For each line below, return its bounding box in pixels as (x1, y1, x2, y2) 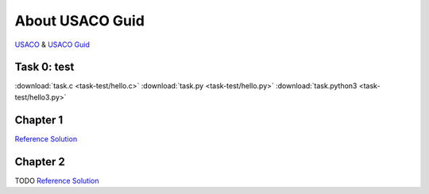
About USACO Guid (14, 12, 145, 29)
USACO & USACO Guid (14, 40, 91, 49)
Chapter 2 (14, 155, 65, 169)
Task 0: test (14, 60, 75, 74)
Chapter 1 (14, 113, 64, 126)
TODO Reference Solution (14, 176, 99, 185)
